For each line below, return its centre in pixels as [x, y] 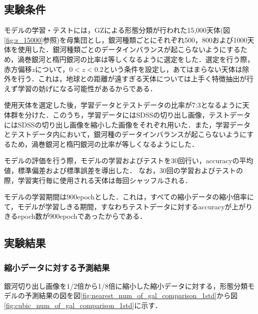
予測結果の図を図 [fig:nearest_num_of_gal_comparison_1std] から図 [131, 295]
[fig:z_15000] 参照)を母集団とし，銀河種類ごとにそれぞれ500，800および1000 [126, 39]
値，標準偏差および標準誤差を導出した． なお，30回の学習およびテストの [124, 170]
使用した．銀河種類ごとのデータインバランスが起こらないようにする [129, 49]
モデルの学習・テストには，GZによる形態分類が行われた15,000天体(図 [117, 30]
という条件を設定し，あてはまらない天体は [173, 69]
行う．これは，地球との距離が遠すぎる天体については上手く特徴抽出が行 [136, 79]
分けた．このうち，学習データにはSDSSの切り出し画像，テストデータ [138, 114]
